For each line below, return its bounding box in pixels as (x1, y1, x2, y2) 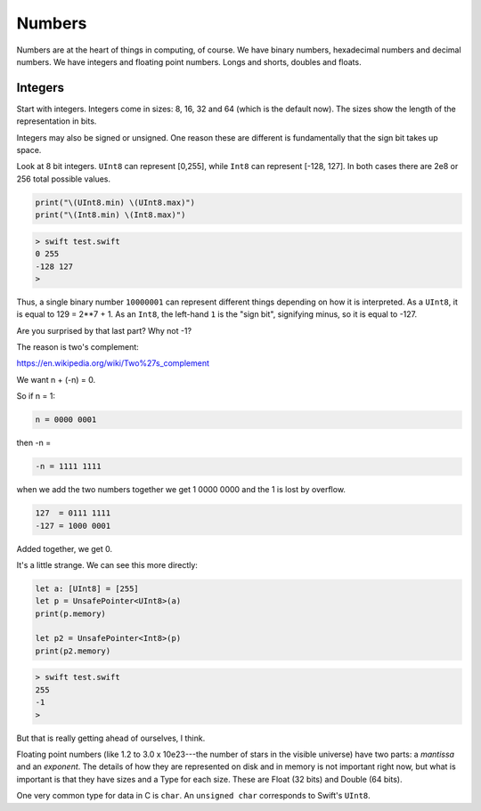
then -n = (16, 437, 52, 449)
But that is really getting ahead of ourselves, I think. (16, 733, 206, 743)
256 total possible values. (16, 174, 111, 184)
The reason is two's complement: (16, 342, 140, 353)
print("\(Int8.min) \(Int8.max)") (35, 210, 186, 220)
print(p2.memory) (35, 645, 111, 656)
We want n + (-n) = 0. (16, 374, 96, 385)
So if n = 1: (16, 391, 55, 401)
